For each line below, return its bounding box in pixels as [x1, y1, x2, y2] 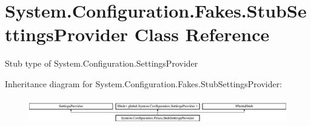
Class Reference [134, 22, 270, 47]
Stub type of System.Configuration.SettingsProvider [5, 57, 198, 70]
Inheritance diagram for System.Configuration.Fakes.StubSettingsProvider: [5, 77, 283, 90]
